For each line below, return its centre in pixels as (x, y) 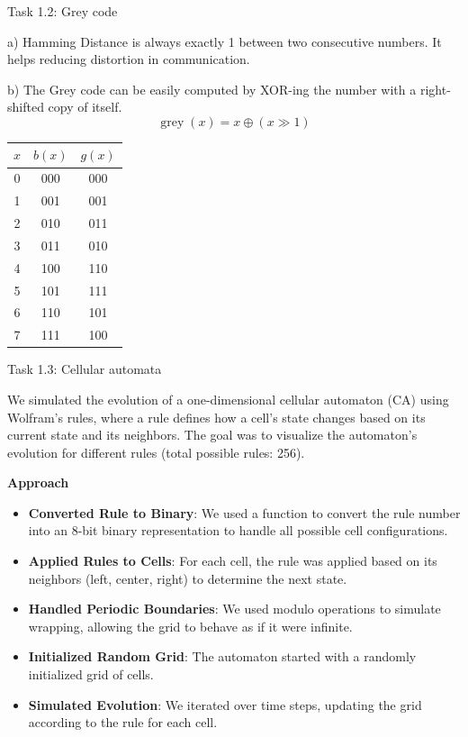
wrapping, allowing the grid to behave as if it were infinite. (190, 626)
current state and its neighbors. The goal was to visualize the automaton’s (212, 435)
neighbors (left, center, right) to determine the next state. (188, 578)
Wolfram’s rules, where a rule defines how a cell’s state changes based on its (216, 417)
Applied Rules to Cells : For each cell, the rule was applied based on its (233, 561)
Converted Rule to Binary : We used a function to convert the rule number (244, 512)
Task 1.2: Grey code (63, 11)
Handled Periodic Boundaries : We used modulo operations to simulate (234, 609)
